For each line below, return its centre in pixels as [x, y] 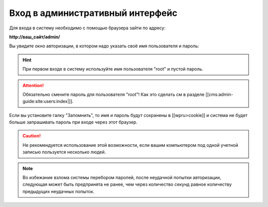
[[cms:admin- [219, 94]
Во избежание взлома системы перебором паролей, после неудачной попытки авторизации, [122, 178]
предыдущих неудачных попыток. [59, 191]
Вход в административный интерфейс [93, 13]
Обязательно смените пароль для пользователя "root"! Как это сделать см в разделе [113, 94]
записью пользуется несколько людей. [64, 152]
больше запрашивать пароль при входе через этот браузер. [73, 122]
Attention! [33, 85]
